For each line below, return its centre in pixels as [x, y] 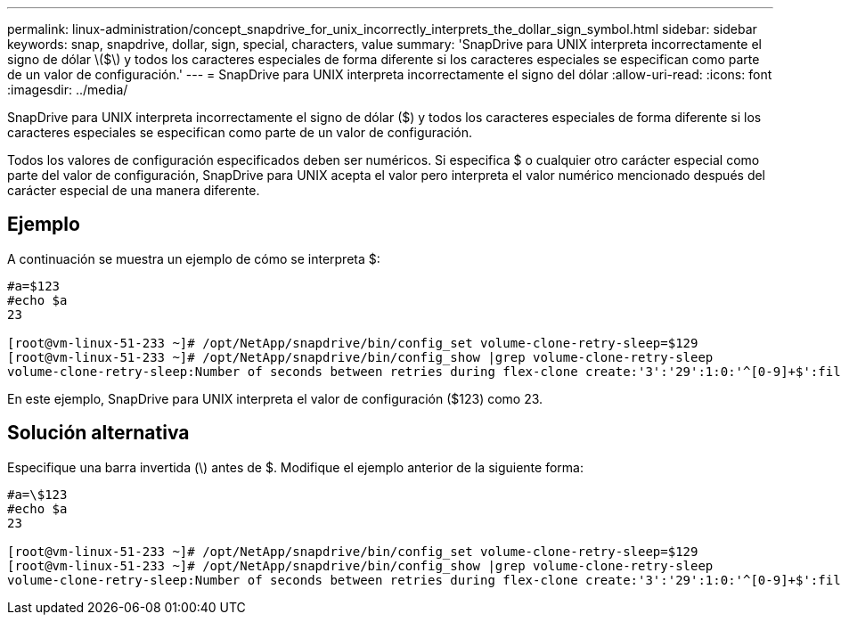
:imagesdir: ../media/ [68, 90]
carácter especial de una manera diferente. [134, 190]
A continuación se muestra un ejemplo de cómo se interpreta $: [194, 258]
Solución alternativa [98, 433]
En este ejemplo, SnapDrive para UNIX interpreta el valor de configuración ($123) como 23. [275, 398]
